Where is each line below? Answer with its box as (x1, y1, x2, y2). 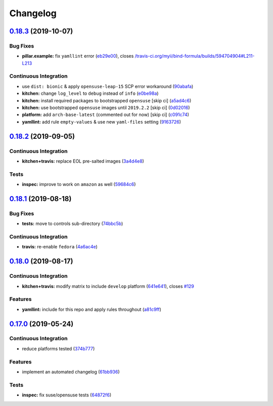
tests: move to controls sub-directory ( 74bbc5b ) (22, 220, 123, 227)
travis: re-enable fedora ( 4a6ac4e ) (22, 244, 98, 250)
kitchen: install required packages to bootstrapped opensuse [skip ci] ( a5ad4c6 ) (22, 97, 192, 103)
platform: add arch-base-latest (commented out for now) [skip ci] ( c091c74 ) (22, 112, 190, 118)
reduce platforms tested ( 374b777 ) (22, 345, 95, 352)
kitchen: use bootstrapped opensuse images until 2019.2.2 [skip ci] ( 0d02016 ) (22, 104, 190, 111)
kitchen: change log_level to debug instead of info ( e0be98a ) (22, 90, 159, 96)
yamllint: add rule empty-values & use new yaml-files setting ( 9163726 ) (22, 119, 181, 125)
